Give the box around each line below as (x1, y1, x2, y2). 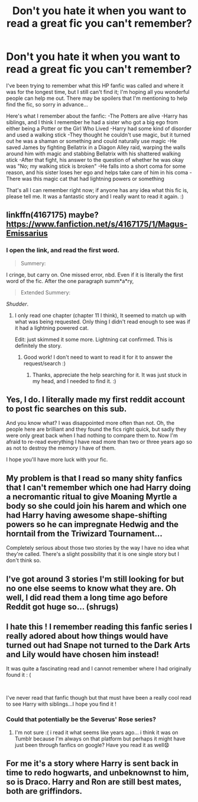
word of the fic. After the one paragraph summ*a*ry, (6, 277, 134, 284)
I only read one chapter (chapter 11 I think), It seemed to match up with (14, 311, 187, 319)
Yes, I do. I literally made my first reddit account (6, 395, 185, 405)
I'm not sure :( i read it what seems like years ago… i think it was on (14, 729, 178, 736)
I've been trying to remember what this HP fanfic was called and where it (6, 82, 184, 89)
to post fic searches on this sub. (6, 404, 127, 414)
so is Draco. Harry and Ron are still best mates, (6, 777, 182, 787)
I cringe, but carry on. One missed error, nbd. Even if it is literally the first (6, 271, 183, 278)
